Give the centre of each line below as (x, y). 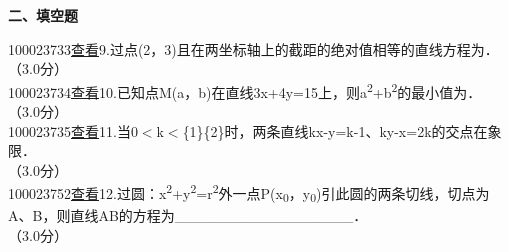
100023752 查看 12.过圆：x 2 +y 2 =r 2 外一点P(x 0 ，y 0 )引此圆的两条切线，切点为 (249, 193)
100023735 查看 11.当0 (73, 130)
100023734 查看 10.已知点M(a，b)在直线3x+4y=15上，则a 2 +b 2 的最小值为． (245, 90)
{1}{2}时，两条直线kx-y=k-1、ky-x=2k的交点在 (335, 130)
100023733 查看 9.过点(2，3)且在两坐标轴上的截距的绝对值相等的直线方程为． (253, 48)
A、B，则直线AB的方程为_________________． (188, 215)
